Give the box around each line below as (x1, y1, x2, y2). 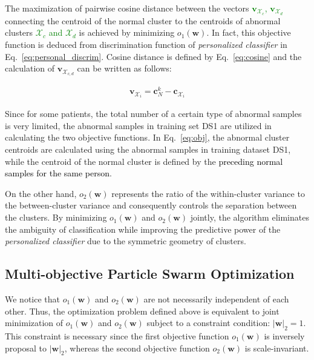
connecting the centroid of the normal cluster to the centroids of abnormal (5, 14, 281, 27)
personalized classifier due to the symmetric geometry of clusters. (5, 235, 246, 247)
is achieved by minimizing (79, 26, 175, 39)
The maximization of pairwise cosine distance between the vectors (5, 2, 249, 14)
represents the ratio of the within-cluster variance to (111, 187, 305, 199)
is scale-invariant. (244, 341, 309, 354)
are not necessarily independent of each (143, 293, 289, 305)
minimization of (5, 316, 64, 329)
